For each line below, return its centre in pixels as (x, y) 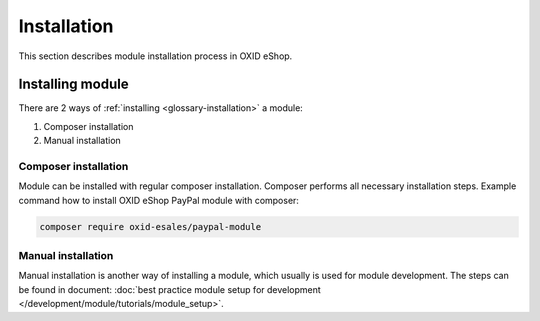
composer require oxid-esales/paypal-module (150, 226)
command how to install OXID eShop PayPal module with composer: (159, 200)
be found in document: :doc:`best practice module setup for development (170, 289)
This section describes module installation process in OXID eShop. (155, 56)
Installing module (73, 84)
